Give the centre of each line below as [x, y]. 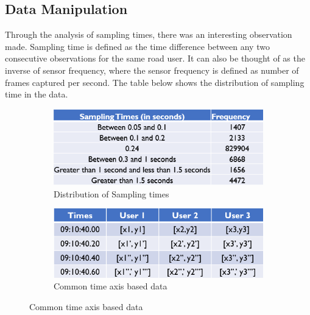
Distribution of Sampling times [111, 193]
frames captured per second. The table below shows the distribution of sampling [155, 82]
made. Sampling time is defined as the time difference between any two [137, 46]
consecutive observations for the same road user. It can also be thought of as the [155, 58]
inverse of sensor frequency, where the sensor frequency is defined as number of [152, 70]
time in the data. [37, 94]
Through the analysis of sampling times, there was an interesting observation [149, 34]
